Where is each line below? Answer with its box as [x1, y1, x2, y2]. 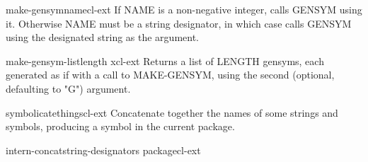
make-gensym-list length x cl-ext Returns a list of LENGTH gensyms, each [6, 53, 324, 68]
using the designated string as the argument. [6, 30, 199, 45]
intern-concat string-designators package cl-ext [6, 142, 201, 157]
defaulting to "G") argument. [6, 81, 131, 96]
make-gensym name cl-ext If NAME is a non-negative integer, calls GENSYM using [6, 2, 362, 16]
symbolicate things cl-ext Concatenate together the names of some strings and [6, 105, 338, 120]
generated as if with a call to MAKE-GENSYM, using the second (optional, [6, 67, 335, 82]
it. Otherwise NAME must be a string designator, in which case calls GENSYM [6, 16, 352, 30]
